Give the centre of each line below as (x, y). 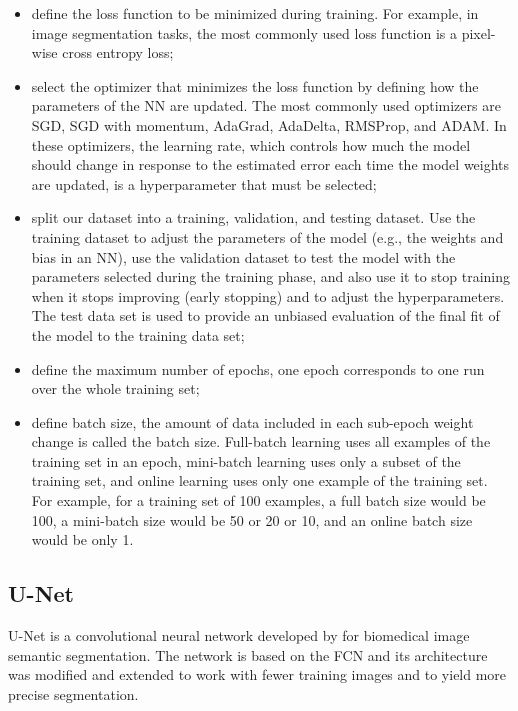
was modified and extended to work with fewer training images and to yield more (257, 674)
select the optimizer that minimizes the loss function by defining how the (255, 85)
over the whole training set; (115, 388)
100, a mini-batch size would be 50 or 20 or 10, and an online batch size (252, 519)
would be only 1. (82, 539)
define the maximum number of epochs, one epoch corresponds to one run (258, 368)
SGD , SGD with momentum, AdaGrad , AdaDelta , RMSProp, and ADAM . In (269, 124)
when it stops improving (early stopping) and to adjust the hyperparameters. (268, 295)
